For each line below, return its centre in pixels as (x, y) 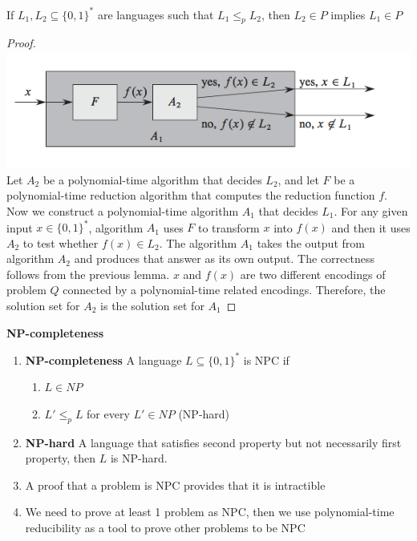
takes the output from (311, 242)
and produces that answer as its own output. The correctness (224, 258)
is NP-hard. (139, 458)
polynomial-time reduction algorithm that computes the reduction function (191, 195)
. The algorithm (198, 242)
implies (348, 14)
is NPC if (266, 359)
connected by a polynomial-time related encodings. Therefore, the (224, 290)
